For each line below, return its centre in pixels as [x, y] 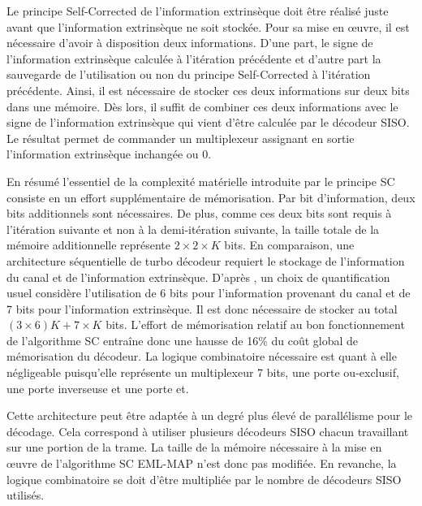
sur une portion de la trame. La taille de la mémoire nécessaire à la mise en [194, 447]
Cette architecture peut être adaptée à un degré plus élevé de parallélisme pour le [210, 415]
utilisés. [26, 495]
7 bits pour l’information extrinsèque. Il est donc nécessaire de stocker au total [202, 308]
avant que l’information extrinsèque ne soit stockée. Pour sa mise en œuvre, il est [208, 26]
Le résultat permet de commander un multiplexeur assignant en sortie [181, 138]
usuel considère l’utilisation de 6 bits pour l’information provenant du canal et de [209, 293]
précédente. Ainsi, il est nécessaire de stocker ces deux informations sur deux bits [208, 90]
